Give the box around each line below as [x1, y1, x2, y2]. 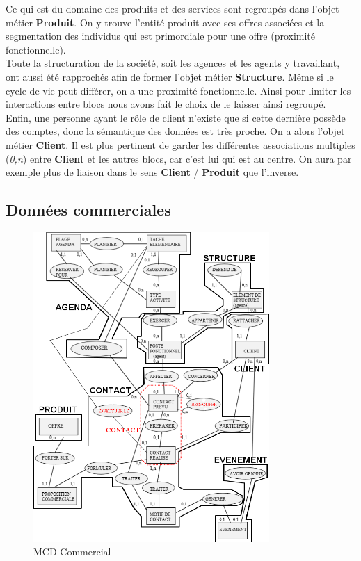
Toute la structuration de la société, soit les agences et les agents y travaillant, [6, 56, 340, 70]
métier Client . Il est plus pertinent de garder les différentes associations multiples [6, 137, 355, 152]
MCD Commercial [33, 544, 111, 559]
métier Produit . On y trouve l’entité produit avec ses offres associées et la [6, 15, 325, 29]
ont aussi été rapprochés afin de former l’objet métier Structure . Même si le [6, 69, 334, 83]
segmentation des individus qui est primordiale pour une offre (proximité [6, 29, 316, 43]
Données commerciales [6, 199, 171, 220]
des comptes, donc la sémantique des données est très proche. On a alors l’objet [6, 124, 345, 138]
